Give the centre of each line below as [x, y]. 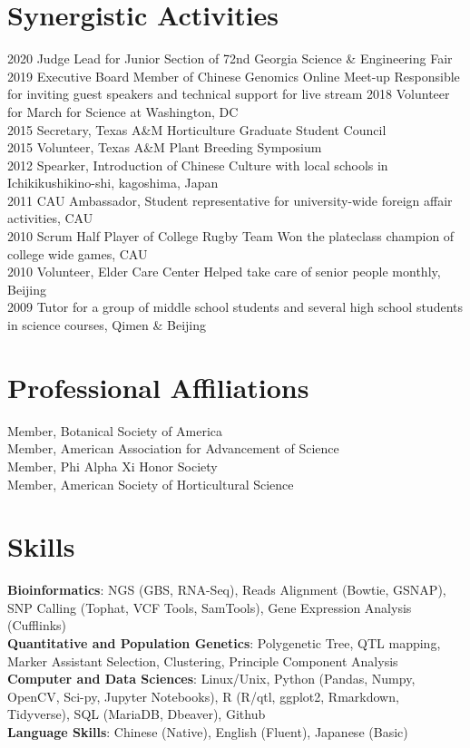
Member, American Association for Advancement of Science [173, 448]
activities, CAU [50, 218]
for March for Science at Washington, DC [123, 111]
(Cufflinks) [37, 625]
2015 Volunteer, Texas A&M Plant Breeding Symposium [165, 147]
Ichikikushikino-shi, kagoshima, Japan [113, 183]
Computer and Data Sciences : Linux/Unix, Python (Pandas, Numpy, [211, 679]
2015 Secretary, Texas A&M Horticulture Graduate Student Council [197, 129]
